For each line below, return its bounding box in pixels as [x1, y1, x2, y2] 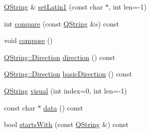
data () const [43, 102, 83, 112]
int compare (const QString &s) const [4, 18, 119, 28]
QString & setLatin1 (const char [4, 1, 103, 11]
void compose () [4, 35, 53, 45]
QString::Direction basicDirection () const [4, 68, 132, 79]
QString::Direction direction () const [4, 51, 116, 62]
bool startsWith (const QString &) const [4, 119, 129, 129]
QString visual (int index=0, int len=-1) [4, 85, 127, 95]
